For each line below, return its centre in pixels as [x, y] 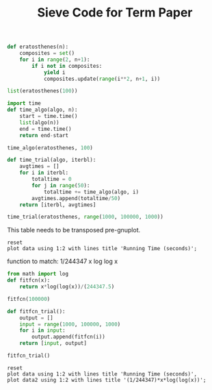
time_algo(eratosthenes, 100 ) [50, 148]
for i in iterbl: [44, 173]
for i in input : [43, 330]
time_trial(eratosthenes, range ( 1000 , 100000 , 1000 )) [85, 217]
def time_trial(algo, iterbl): [52, 160]
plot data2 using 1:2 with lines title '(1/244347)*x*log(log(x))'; [107, 380]
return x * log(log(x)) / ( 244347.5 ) [67, 287]
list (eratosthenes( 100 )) [42, 91]
